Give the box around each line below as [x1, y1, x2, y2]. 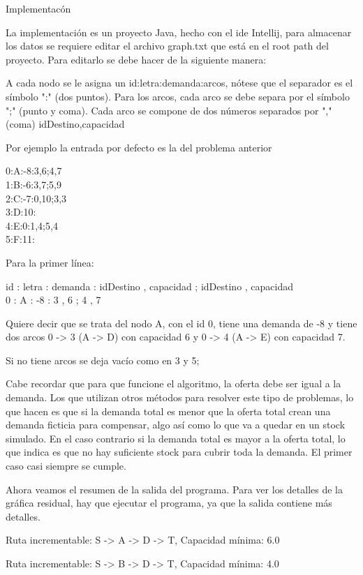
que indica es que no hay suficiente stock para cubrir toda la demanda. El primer [6, 445, 353, 459]
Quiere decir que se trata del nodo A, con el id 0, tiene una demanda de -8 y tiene [6, 315, 357, 330]
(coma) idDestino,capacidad [6, 117, 125, 131]
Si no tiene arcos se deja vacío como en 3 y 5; [6, 352, 200, 367]
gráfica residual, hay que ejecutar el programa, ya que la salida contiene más [6, 495, 332, 510]
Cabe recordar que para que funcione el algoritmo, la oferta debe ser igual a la [6, 376, 341, 391]
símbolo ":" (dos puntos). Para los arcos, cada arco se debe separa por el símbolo [6, 89, 350, 103]
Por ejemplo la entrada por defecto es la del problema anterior [6, 140, 272, 154]
